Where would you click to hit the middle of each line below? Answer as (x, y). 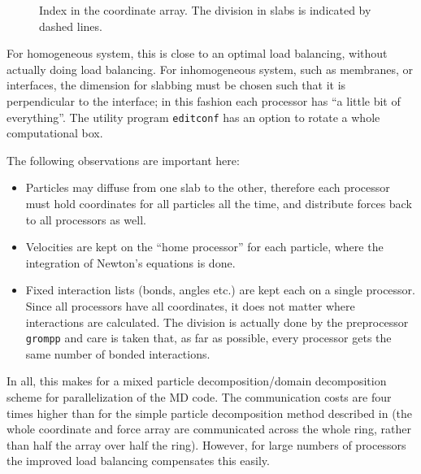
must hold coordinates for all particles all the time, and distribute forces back (219, 203)
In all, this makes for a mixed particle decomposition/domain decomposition (197, 381)
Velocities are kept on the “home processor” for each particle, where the (204, 247)
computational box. (55, 133)
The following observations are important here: (123, 160)
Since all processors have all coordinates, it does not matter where (190, 305)
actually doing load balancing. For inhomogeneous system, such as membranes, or (210, 69)
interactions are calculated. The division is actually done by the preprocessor (217, 322)
